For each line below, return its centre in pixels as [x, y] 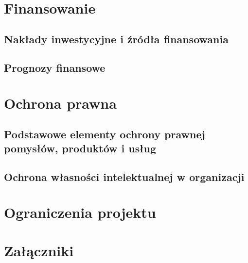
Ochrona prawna [60, 103]
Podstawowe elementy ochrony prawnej [105, 134]
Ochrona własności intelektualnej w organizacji [124, 176]
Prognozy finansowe [55, 67]
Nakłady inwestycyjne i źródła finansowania [116, 39]
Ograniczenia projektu [80, 212]
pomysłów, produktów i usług [80, 148]
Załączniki [39, 250]
